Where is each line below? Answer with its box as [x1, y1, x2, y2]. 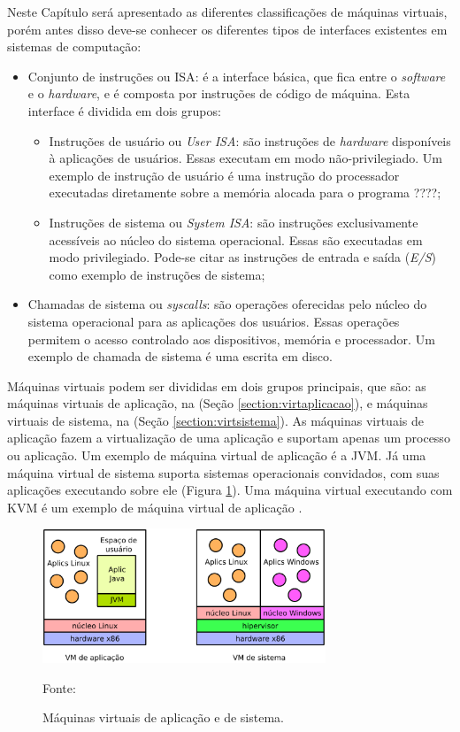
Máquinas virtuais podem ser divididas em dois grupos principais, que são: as [7, 376, 426, 395]
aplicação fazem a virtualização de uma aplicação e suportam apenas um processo [7, 428, 450, 447]
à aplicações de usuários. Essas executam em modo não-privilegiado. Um [49, 149, 443, 167]
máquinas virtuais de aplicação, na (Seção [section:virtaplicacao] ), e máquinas [7, 394, 428, 412]
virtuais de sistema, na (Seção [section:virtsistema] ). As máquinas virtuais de [7, 411, 424, 429]
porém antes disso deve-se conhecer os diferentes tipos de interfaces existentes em [7, 19, 448, 38]
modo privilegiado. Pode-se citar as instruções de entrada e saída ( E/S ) [49, 248, 437, 266]
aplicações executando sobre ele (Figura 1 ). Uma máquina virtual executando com [7, 481, 453, 499]
